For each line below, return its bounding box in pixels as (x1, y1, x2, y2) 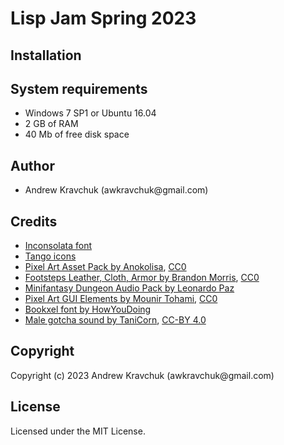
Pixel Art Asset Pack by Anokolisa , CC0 (24, 261, 187, 273)
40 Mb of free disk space (24, 128, 130, 141)
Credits (10, 213, 58, 230)
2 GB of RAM (24, 118, 79, 130)
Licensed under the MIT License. (10, 425, 146, 437)
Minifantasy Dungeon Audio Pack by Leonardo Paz (24, 282, 235, 294)
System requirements (10, 80, 148, 97)
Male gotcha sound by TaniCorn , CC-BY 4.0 (24, 314, 207, 326)
